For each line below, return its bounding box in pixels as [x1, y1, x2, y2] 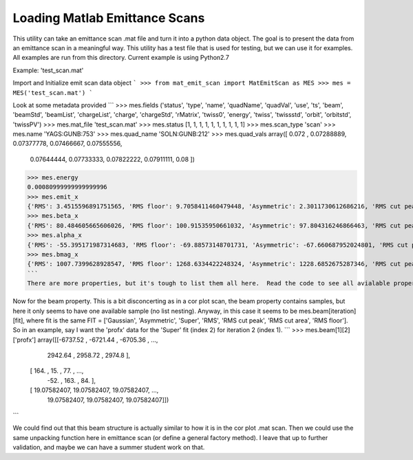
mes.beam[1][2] [305, 326, 350, 334]
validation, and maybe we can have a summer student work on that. [12, 443, 205, 452]
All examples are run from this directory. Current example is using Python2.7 [12, 54, 230, 62]
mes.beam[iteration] [298, 307, 357, 315]
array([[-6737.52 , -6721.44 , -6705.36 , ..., [37, 336, 158, 344]
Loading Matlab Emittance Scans [12, 10, 205, 25]
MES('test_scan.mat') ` [12, 89, 93, 96]
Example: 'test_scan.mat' [12, 66, 84, 74]
